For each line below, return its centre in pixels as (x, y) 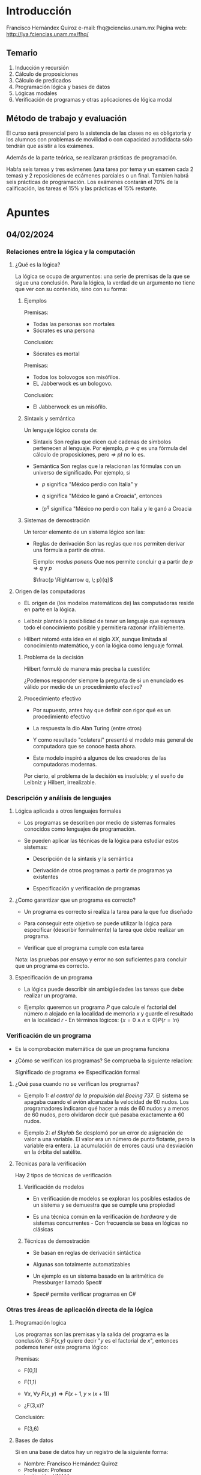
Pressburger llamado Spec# (67, 1282)
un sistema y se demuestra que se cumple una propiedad (104, 1205)
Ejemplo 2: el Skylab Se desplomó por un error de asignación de (103, 1133)
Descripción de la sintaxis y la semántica (83, 859)
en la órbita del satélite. (53, 1152)
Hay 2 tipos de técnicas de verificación (63, 1175)
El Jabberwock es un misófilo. (70, 407)
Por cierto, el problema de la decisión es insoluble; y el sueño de (104, 776)
